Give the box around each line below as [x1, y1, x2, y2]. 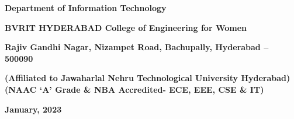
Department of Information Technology [5, 2, 167, 13]
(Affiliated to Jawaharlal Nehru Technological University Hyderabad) [5, 72, 290, 84]
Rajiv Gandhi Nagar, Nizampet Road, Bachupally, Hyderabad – [5, 41, 269, 53]
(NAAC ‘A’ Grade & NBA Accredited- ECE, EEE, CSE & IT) [5, 83, 264, 95]
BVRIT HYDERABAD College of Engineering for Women [5, 21, 247, 33]
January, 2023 [5, 103, 62, 115]
